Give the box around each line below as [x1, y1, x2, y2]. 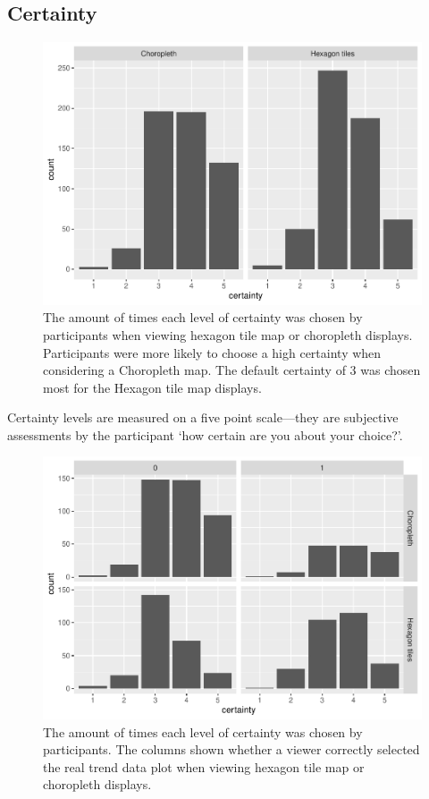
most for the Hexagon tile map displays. [43, 378, 262, 396]
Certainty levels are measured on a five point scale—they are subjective [7, 408, 399, 427]
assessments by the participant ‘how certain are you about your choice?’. [7, 425, 403, 444]
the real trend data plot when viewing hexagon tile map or [43, 757, 365, 776]
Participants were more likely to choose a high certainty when [43, 343, 382, 361]
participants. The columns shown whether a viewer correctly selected [43, 740, 420, 759]
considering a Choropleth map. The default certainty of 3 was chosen [43, 361, 421, 379]
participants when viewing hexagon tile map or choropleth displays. [43, 325, 413, 344]
